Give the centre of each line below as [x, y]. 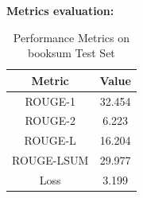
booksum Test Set [71, 53]
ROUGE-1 [50, 101]
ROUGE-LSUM [50, 160]
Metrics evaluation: [60, 10]
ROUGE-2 [50, 120]
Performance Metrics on [71, 37]
